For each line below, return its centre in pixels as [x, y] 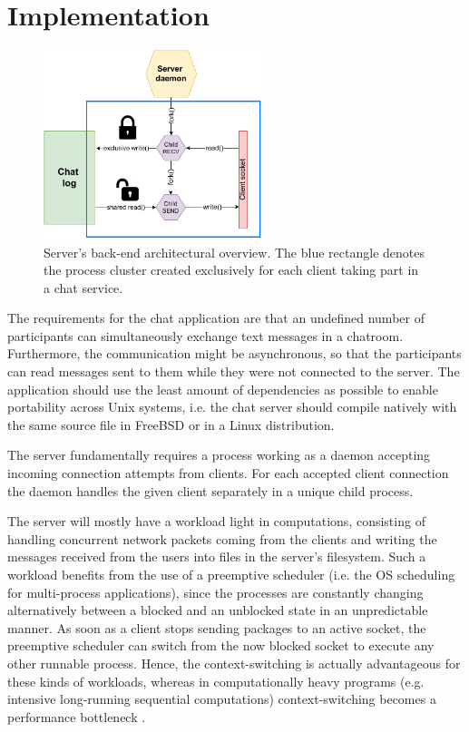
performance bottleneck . [77, 716]
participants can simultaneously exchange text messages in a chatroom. [205, 335]
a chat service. [83, 287]
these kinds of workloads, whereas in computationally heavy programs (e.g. [216, 681]
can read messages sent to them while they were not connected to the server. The [234, 371]
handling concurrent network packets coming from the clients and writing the [222, 538]
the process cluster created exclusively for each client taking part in [231, 270]
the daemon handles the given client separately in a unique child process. [210, 490]
